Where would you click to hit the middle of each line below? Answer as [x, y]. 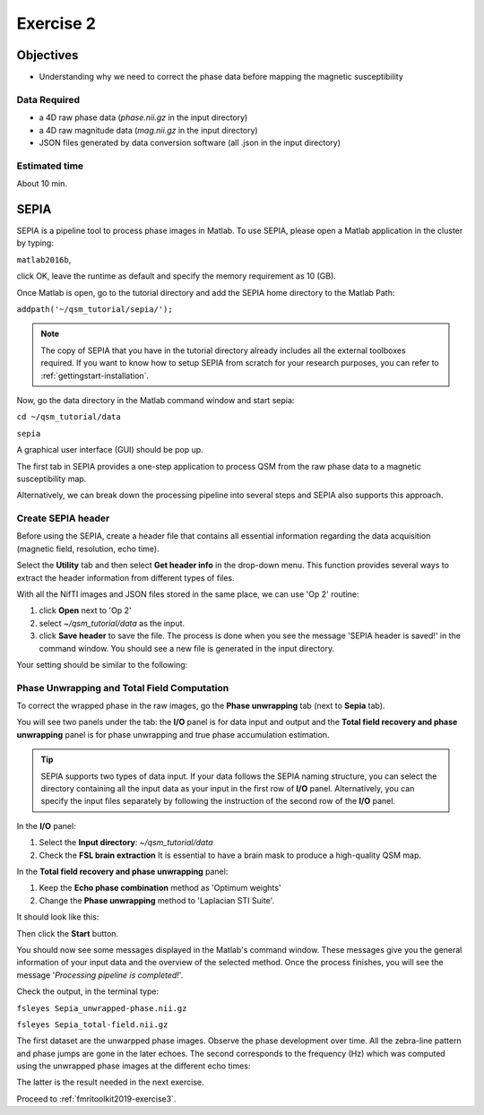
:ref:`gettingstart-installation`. [95, 376]
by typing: [35, 243]
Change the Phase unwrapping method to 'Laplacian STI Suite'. [157, 900]
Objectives [48, 55]
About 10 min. [42, 184]
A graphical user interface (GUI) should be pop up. [110, 450]
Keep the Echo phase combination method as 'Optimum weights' [160, 888]
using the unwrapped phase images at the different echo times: [134, 1066]
